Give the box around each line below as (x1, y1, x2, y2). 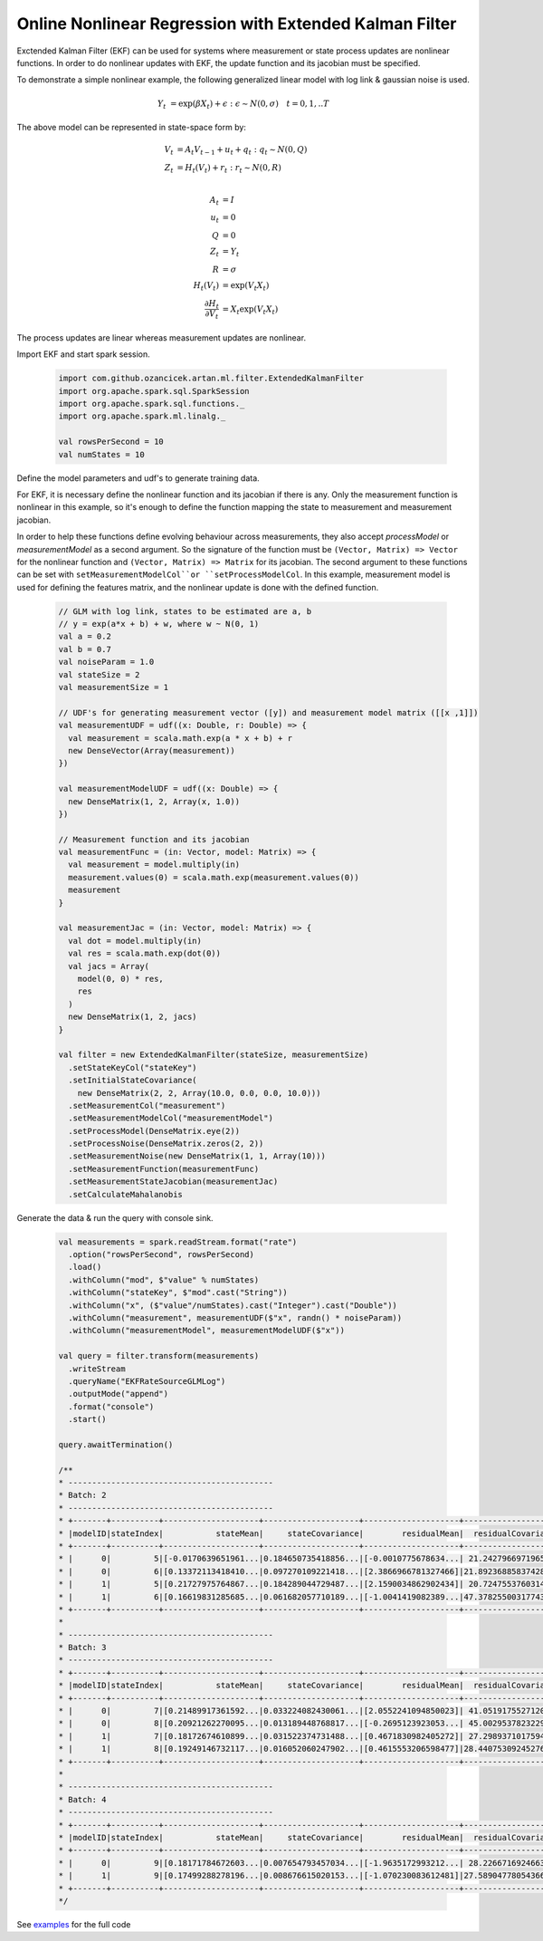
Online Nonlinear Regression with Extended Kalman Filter (16, 14, 457, 34)
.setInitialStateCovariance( (68, 1075, 198, 1086)
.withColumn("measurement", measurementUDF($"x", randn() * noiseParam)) (68, 1312, 403, 1322)
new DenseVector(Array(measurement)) (68, 745, 235, 755)
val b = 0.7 (58, 644, 112, 654)
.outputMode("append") (68, 1388, 169, 1399)
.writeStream (68, 1363, 126, 1374)
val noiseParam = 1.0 (58, 657, 155, 668)
